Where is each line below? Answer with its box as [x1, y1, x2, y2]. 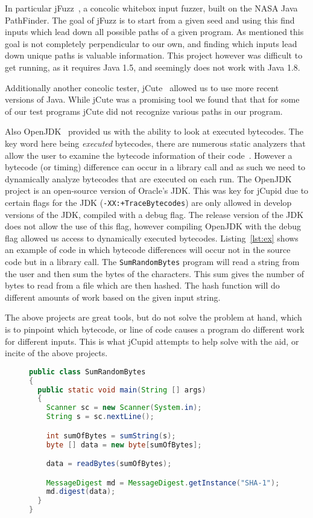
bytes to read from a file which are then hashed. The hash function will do [5, 279, 280, 292]
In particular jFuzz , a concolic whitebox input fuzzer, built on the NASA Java [5, 2, 298, 14]
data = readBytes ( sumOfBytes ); [46, 459, 172, 468]
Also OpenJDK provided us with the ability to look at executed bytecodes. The [5, 125, 303, 138]
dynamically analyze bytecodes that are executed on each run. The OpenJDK [5, 172, 292, 185]
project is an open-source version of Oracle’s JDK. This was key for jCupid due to [5, 184, 309, 197]
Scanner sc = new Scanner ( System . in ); [46, 403, 202, 412]
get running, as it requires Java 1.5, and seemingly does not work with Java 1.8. [5, 60, 300, 73]
